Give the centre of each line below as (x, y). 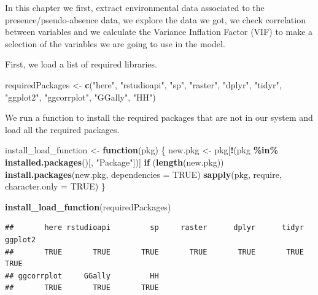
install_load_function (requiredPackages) (88, 206)
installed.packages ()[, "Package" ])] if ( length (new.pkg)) (114, 162)
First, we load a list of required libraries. (81, 64)
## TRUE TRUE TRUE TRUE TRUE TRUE (154, 252)
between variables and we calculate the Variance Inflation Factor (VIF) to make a (159, 32)
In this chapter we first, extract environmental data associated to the (135, 7)
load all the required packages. (62, 129)
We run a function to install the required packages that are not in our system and (159, 117)
